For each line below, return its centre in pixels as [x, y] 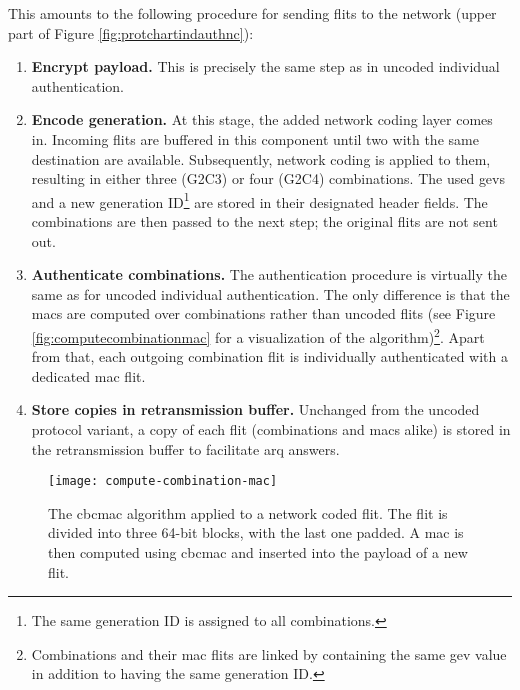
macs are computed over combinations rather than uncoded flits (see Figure [263, 313]
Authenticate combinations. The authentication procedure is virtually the [269, 274]
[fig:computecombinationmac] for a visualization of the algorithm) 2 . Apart [258, 335]
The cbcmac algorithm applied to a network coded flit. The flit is [248, 512]
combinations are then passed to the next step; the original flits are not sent [264, 221]
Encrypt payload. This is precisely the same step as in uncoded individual [265, 66]
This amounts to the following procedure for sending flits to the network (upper [252, 13]
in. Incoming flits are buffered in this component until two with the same [255, 138]
